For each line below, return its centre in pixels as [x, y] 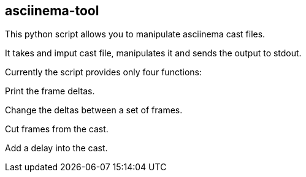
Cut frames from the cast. [57, 129]
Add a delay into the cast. [56, 148]
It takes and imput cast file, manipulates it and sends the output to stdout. [153, 53]
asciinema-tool [52, 11]
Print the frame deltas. [50, 91]
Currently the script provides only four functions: [103, 72]
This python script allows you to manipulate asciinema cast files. [135, 34]
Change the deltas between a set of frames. [94, 110]
